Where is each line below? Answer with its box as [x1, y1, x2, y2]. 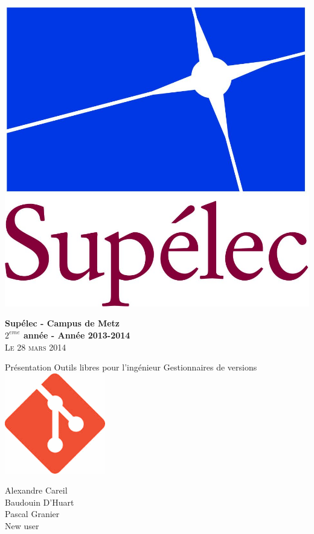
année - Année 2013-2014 [23, 328, 130, 341]
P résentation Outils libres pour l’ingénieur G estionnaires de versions [5, 361, 257, 373]
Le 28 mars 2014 [5, 340, 66, 353]
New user [5, 520, 39, 532]
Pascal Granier [5, 507, 60, 520]
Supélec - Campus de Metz [5, 317, 120, 329]
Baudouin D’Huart [5, 495, 74, 508]
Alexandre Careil [5, 484, 68, 497]
